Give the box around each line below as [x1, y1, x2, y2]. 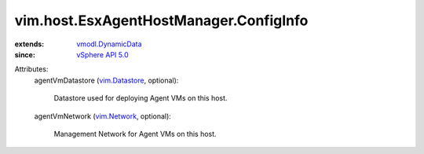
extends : [14, 39, 45, 49]
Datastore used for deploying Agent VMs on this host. [53, 93, 228, 103]
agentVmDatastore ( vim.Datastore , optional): [34, 75, 179, 85]
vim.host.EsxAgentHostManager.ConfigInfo [14, 12, 309, 29]
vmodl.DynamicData [76, 39, 142, 49]
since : [14, 49, 35, 59]
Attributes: [14, 64, 49, 74]
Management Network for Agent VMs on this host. [53, 129, 217, 138]
